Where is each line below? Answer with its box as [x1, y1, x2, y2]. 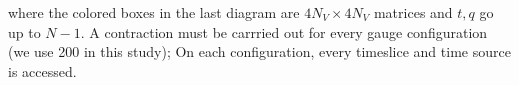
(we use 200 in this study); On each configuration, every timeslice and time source [8, 41, 511, 62]
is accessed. [8, 60, 77, 81]
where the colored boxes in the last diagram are [8, 2, 300, 22]
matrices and [373, 2, 453, 22]
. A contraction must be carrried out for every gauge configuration [80, 21, 488, 42]
